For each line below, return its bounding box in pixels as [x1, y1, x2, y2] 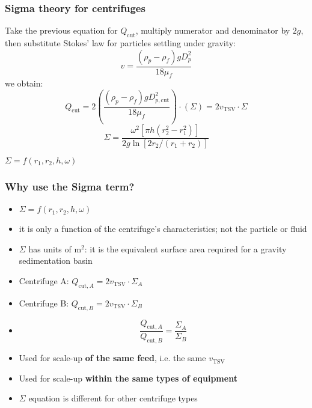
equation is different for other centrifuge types [28, 392, 198, 404]
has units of [28, 242, 72, 255]
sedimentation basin [19, 254, 93, 267]
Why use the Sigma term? [5, 178, 135, 193]
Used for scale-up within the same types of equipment [19, 371, 237, 384]
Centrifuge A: [19, 275, 69, 287]
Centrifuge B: [19, 296, 69, 309]
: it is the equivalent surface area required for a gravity [84, 242, 287, 255]
